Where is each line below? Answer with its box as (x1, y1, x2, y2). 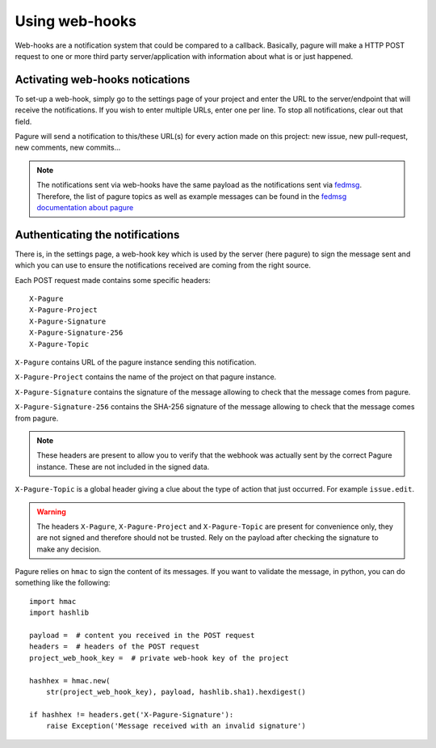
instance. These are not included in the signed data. (36, 462, 210, 471)
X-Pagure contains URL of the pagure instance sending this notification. (15, 357, 257, 367)
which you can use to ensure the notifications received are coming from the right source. (15, 260, 311, 270)
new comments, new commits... (15, 142, 121, 153)
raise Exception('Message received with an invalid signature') (45, 721, 306, 731)
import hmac (29, 597, 77, 606)
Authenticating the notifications (15, 227, 180, 242)
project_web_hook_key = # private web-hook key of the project (29, 653, 290, 662)
